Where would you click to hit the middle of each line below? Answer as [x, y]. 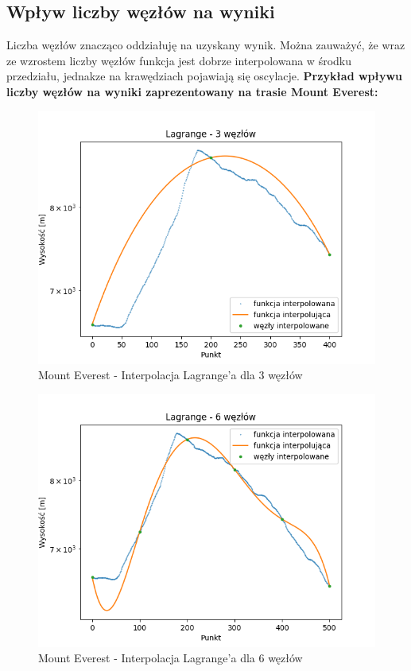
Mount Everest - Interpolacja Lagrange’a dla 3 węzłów [171, 375]
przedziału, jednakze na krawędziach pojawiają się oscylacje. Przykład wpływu [205, 76]
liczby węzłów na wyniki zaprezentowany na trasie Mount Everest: [192, 91]
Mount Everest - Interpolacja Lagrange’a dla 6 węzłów [171, 658]
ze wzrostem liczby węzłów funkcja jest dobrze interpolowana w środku [179, 60]
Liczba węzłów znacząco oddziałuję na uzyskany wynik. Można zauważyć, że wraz [206, 45]
